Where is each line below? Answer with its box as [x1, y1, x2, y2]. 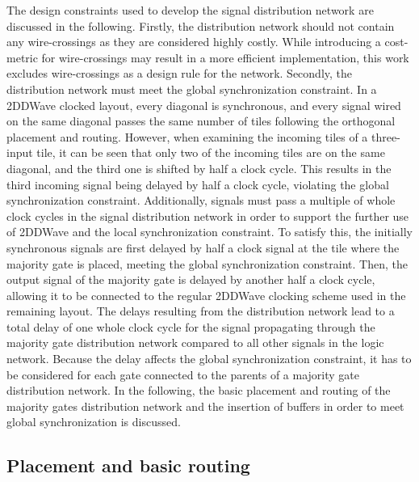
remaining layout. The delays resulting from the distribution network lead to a [6, 302, 395, 319]
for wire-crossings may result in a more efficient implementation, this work [41, 49, 409, 66]
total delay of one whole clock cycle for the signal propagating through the [6, 318, 375, 335]
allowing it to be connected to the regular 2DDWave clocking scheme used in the [6, 286, 406, 303]
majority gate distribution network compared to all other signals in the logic [6, 334, 384, 351]
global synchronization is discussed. [6, 413, 181, 430]
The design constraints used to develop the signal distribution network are [6, 2, 374, 18]
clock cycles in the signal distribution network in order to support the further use [6, 207, 409, 224]
